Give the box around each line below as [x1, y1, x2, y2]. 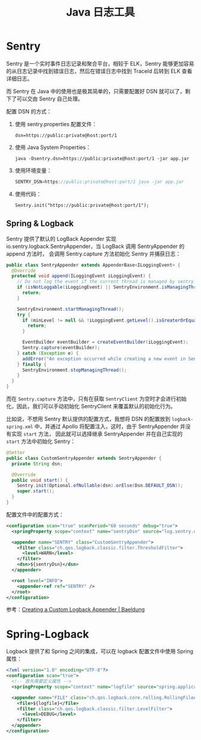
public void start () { [11, 477, 68, 483]
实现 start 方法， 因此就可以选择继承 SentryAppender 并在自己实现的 [11, 430, 183, 437]
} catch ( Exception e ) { [17, 350, 79, 356]
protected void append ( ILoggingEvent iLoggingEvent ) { [11, 273, 151, 279]
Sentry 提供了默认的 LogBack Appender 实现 [6, 235, 117, 242]
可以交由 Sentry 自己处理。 [16, 95, 84, 102]
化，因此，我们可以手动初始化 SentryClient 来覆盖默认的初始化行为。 [6, 403, 176, 409]
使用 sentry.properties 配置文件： [14, 120, 98, 127]
